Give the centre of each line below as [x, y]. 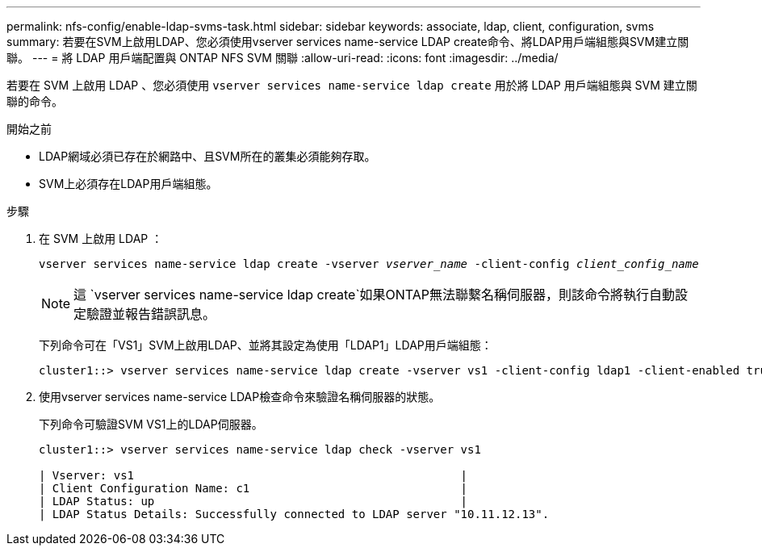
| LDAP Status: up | [253, 501]
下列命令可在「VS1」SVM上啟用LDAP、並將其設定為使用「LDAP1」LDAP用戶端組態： [266, 345]
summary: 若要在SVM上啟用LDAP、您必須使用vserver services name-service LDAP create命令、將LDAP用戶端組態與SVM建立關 [348, 42]
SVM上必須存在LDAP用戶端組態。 [128, 184]
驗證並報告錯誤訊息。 [151, 314]
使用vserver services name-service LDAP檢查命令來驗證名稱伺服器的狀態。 [240, 397]
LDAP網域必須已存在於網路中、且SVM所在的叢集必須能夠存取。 [207, 156]
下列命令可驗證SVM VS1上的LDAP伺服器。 [151, 424]
